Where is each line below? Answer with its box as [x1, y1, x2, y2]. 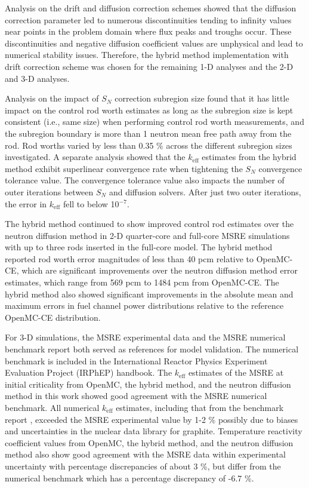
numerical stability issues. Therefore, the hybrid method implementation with [5, 48, 289, 61]
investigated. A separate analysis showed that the [5, 151, 186, 163]
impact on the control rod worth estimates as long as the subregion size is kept [5, 103, 293, 116]
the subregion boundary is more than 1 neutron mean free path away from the [5, 127, 292, 139]
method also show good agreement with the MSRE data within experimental [5, 448, 286, 461]
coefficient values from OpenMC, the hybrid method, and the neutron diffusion [5, 436, 293, 449]
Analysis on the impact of [5, 92, 99, 105]
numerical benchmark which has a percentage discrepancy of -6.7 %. [5, 471, 254, 484]
